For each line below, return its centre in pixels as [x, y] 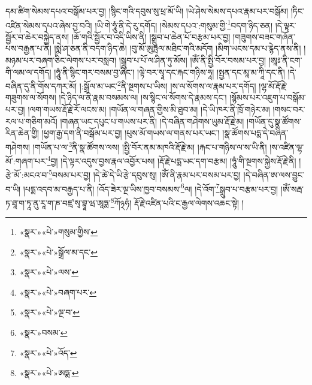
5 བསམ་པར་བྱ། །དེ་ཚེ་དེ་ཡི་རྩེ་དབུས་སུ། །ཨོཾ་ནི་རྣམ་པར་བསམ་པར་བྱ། [145, 174]
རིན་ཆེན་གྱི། [22, 133]
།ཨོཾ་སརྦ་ [292, 189]
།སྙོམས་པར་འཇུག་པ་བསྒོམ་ [268, 97]
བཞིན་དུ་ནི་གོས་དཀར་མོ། [41, 85]
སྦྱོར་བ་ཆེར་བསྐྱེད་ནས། [37, 36]
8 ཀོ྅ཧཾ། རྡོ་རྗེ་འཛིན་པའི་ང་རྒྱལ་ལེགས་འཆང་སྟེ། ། [177, 201]
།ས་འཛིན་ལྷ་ [287, 147]
